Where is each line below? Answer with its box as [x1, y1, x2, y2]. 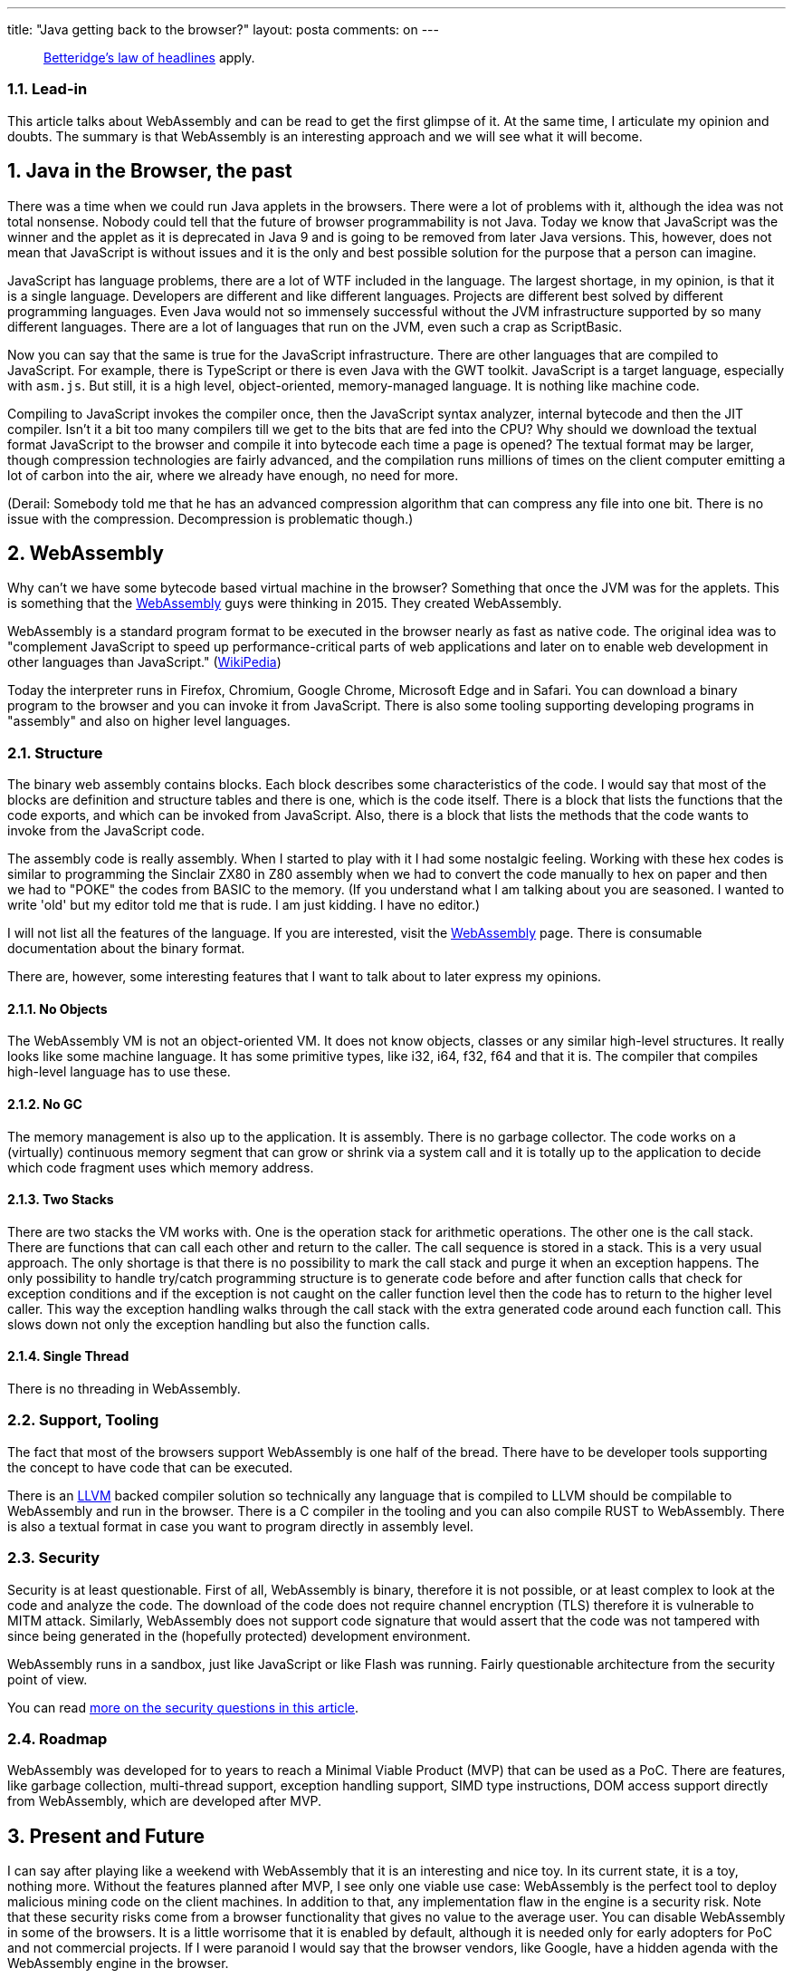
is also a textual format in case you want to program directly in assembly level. [7, 1518, 474, 1534]
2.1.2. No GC [7, 1096, 82, 1113]
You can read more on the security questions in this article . [7, 1699, 359, 1715]
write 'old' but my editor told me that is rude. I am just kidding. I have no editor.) [7, 897, 481, 913]
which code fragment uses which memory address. [7, 1159, 314, 1175]
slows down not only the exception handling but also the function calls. [7, 1316, 431, 1332]
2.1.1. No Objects [7, 1000, 108, 1017]
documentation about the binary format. [7, 941, 245, 957]
